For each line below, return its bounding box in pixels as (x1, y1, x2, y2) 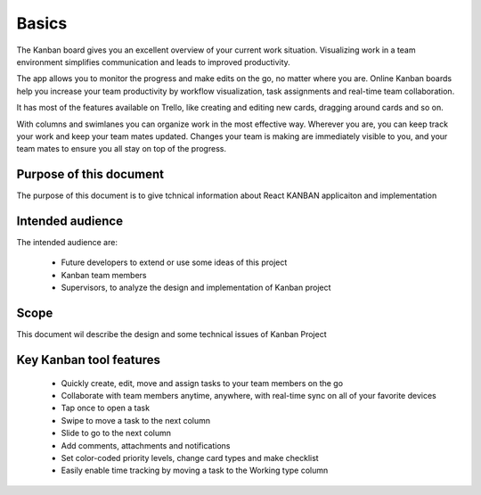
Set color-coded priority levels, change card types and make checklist (61, 452, 320, 463)
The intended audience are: (16, 237, 118, 248)
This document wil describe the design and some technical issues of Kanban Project (16, 329, 327, 340)
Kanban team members (61, 269, 147, 280)
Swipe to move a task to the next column (61, 415, 211, 425)
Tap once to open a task (61, 402, 151, 414)
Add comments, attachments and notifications (61, 440, 231, 450)
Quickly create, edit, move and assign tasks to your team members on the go (61, 377, 343, 388)
